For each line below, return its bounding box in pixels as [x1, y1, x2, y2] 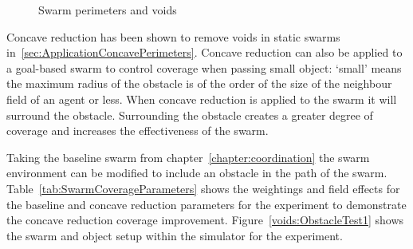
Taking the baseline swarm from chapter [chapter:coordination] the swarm [6, 148, 370, 165]
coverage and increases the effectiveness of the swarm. [6, 122, 269, 139]
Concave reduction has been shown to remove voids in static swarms [6, 28, 340, 45]
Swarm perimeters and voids [38, 2, 177, 18]
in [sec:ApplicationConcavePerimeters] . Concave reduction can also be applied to [6, 44, 403, 61]
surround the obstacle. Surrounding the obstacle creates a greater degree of [6, 106, 373, 123]
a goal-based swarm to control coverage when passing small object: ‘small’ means [6, 59, 402, 76]
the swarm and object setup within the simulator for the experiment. [6, 227, 343, 243]
